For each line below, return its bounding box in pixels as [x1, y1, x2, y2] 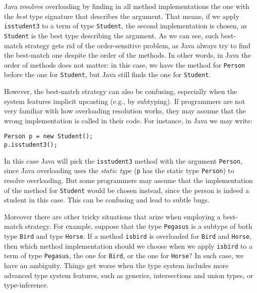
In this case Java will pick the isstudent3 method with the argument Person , [4, 155, 243, 166]
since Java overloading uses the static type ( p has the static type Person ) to [4, 165, 234, 176]
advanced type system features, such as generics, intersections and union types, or [4, 270, 254, 280]
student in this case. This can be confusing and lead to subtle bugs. [4, 195, 210, 205]
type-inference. [4, 280, 49, 290]
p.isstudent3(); [4, 141, 58, 149]
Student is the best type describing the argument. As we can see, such [4, 30, 219, 40]
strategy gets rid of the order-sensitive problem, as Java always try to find [25, 40, 251, 50]
